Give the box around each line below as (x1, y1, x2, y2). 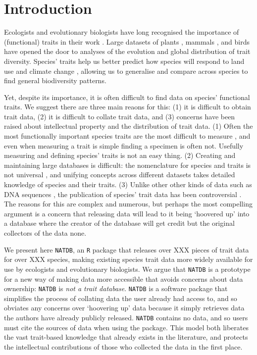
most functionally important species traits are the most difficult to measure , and (4, 131, 251, 141)
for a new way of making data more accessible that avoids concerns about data (4, 273, 243, 284)
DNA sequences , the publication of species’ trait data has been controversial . (4, 189, 242, 199)
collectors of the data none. (4, 228, 87, 238)
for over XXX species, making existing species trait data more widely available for (4, 254, 253, 264)
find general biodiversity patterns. (4, 75, 106, 86)
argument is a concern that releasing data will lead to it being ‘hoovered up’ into (4, 208, 250, 218)
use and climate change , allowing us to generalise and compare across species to (4, 65, 248, 76)
